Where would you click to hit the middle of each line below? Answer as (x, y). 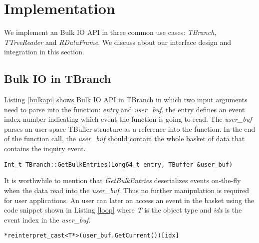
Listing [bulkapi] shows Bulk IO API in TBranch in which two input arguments (126, 100)
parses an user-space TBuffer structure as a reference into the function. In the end (130, 128)
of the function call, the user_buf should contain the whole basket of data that (125, 138)
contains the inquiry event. (45, 148)
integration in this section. (44, 52)
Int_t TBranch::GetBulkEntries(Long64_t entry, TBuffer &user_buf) (119, 164)
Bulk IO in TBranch (58, 79)
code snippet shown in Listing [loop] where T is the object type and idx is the (123, 210)
